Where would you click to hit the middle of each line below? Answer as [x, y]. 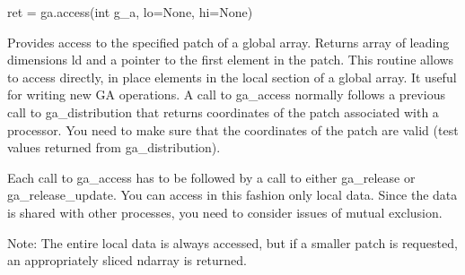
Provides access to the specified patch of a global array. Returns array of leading [228, 42]
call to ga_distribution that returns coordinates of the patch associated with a [223, 112]
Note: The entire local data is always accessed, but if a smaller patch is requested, [232, 242]
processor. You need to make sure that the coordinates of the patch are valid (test [233, 129]
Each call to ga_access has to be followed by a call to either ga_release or [211, 177]
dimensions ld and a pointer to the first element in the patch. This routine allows [231, 60]
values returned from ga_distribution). [114, 147]
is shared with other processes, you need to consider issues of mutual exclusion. [225, 212]
